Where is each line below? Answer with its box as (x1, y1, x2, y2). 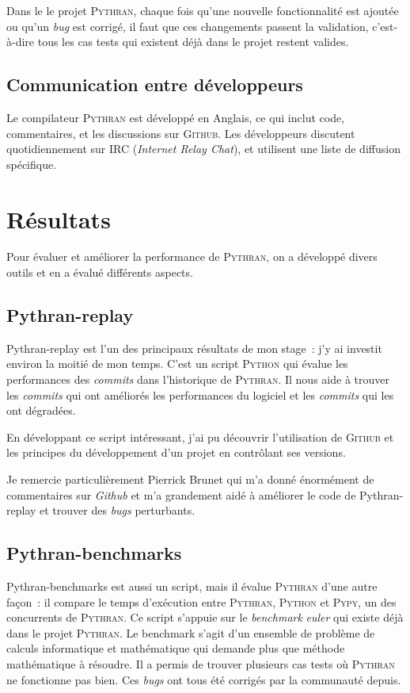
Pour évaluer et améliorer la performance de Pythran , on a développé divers (6, 248, 378, 265)
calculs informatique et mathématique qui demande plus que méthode (6, 640, 345, 657)
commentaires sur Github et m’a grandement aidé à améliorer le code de (6, 486, 356, 503)
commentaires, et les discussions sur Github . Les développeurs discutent (6, 124, 355, 141)
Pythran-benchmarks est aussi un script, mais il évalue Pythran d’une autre (6, 578, 378, 595)
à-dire (6, 33, 35, 50)
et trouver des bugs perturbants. (40, 502, 196, 519)
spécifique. (6, 155, 57, 172)
